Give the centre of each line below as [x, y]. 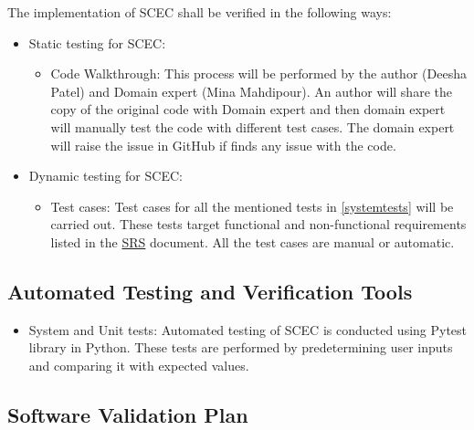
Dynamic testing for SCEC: [105, 176]
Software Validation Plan [128, 414]
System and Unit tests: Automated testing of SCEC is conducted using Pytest [248, 329]
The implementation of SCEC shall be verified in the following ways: [200, 12]
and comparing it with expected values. [139, 365]
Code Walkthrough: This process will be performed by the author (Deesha [258, 73]
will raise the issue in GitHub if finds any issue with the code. [223, 145]
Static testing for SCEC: [97, 42]
